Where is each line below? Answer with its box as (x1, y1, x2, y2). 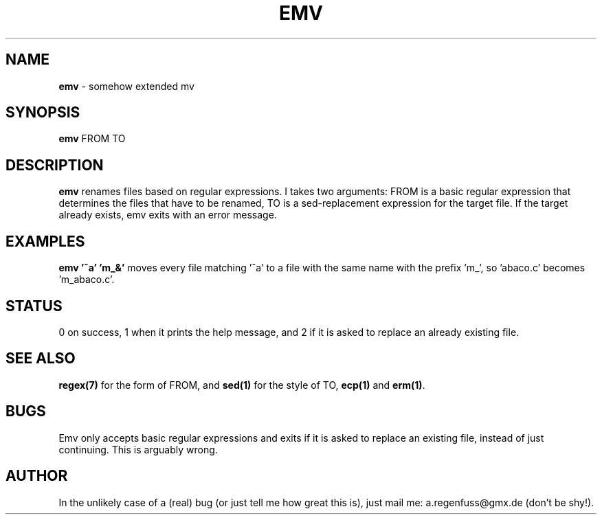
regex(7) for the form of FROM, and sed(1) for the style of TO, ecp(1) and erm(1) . (58, 378, 425, 391)
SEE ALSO (5, 350, 76, 368)
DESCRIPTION (5, 156, 104, 174)
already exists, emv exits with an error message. (58, 209, 277, 221)
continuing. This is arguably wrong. (58, 443, 218, 455)
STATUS (5, 297, 63, 315)
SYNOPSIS (5, 104, 80, 122)
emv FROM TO (58, 133, 126, 145)
